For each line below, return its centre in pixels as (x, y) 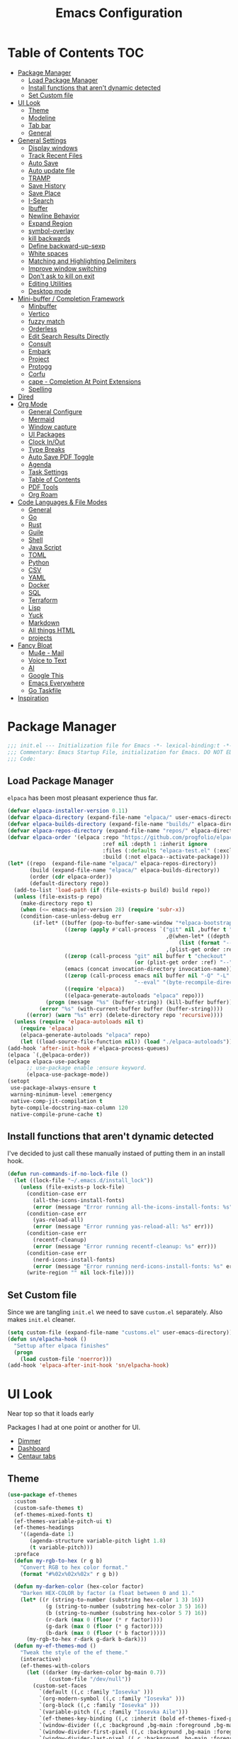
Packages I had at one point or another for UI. (74, 1428)
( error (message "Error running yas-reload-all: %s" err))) (123, 1227)
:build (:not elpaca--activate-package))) (166, 857)
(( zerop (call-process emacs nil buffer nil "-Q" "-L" (147, 976)
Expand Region (50, 223)
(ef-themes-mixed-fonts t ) (53, 1515)
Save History (47, 185)
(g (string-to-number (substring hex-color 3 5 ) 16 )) (126, 1607)
